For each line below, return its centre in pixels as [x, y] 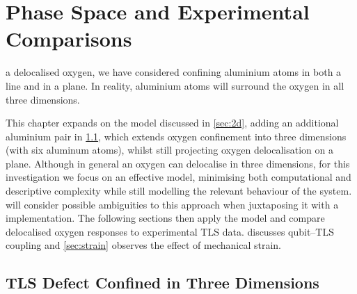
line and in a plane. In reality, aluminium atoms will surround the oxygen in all [175, 85]
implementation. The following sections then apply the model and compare [165, 218]
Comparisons [69, 39]
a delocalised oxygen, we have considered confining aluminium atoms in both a [174, 72]
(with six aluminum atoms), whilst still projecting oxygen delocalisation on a [170, 150]
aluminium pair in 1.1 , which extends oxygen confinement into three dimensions [176, 136]
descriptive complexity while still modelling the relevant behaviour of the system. [179, 191]
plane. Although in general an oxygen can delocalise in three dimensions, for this [178, 163]
